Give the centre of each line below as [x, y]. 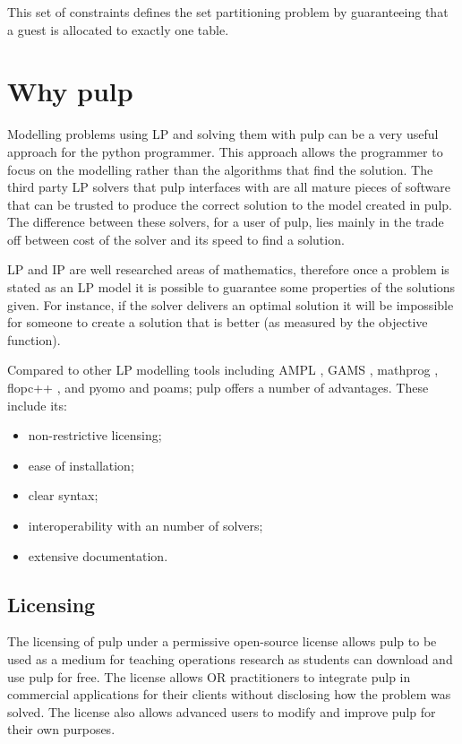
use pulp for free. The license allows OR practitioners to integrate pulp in [209, 676]
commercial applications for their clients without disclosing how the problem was [229, 694]
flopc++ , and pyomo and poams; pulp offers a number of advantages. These [218, 388]
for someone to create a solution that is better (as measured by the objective [218, 322]
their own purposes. [61, 729]
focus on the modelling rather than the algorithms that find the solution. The [220, 169]
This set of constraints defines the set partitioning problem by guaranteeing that [228, 12]
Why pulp [70, 91]
